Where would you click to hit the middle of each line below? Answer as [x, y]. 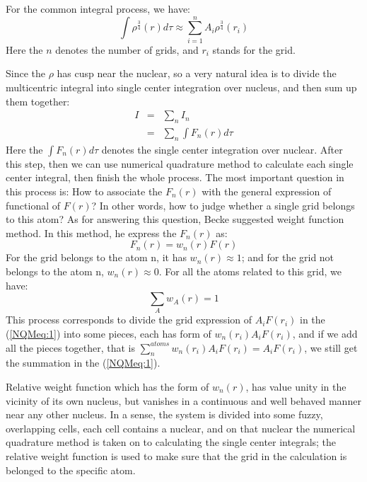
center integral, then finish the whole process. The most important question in [175, 177]
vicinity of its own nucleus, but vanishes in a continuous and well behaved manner [183, 400]
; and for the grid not [288, 257]
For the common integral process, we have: [98, 8]
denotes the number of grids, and [127, 49]
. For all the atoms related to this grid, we [250, 271]
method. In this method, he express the [91, 233]
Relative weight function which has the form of [107, 386]
